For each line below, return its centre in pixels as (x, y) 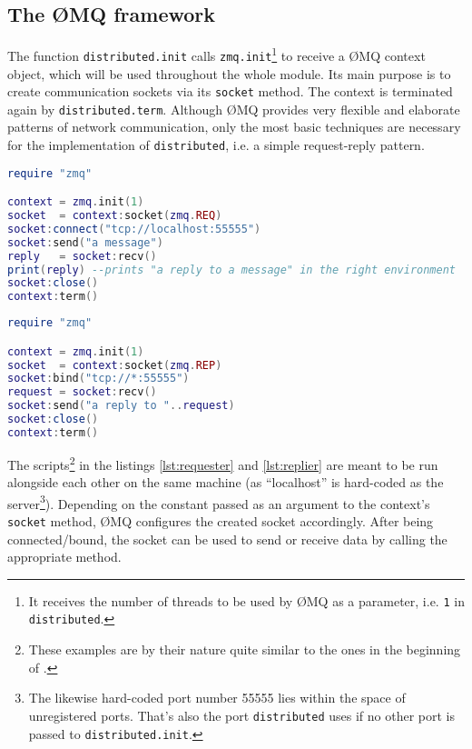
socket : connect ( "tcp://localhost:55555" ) (134, 229)
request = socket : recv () (82, 392)
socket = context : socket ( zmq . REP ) (115, 365)
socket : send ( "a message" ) (85, 242)
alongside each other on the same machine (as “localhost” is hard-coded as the (226, 482)
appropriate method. (64, 557)
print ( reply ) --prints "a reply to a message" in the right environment (232, 270)
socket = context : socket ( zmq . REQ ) (115, 216)
